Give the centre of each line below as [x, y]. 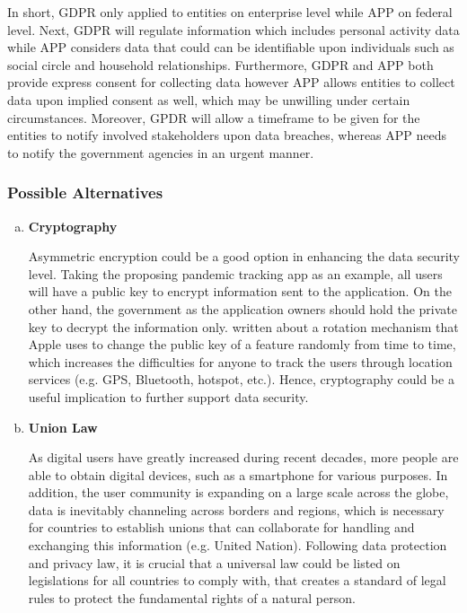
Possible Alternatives [85, 193]
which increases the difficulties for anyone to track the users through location [240, 361]
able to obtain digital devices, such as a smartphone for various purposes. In [238, 474]
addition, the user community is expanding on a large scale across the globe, [238, 492]
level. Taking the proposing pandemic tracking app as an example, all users [235, 273]
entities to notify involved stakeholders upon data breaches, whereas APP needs [227, 135]
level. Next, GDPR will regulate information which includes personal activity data [233, 29]
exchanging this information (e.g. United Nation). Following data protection [238, 545]
